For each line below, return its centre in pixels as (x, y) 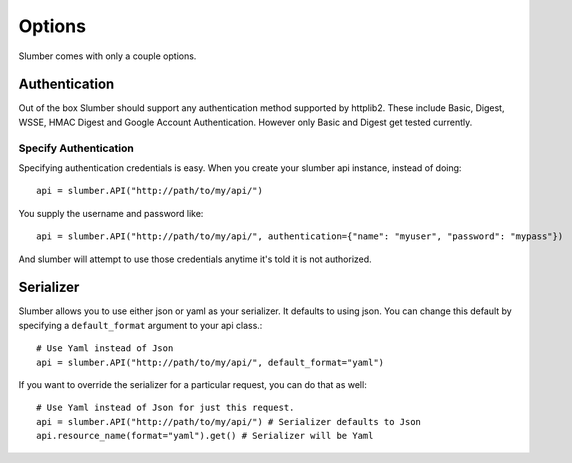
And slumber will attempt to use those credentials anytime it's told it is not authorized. (195, 259)
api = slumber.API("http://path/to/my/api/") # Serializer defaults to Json (229, 421)
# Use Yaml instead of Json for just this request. (165, 408)
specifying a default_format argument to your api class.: (140, 325)
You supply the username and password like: (111, 213)
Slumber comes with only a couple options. (107, 56)
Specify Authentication (76, 148)
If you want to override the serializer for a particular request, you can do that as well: (192, 385)
